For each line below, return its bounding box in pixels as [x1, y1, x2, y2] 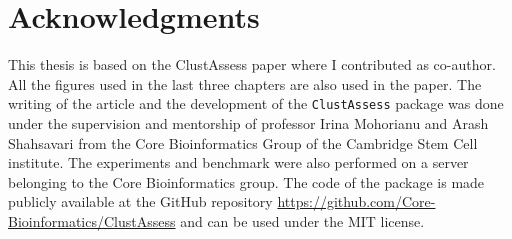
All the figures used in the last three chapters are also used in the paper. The [8, 73, 482, 94]
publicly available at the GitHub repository [8, 191, 273, 212]
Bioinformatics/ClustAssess [8, 210, 176, 231]
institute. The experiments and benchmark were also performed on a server [8, 152, 469, 173]
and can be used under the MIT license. [180, 210, 425, 231]
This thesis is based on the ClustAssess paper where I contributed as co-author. [8, 54, 496, 75]
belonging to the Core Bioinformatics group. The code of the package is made [8, 171, 485, 192]
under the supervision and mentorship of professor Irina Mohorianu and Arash [8, 112, 489, 133]
